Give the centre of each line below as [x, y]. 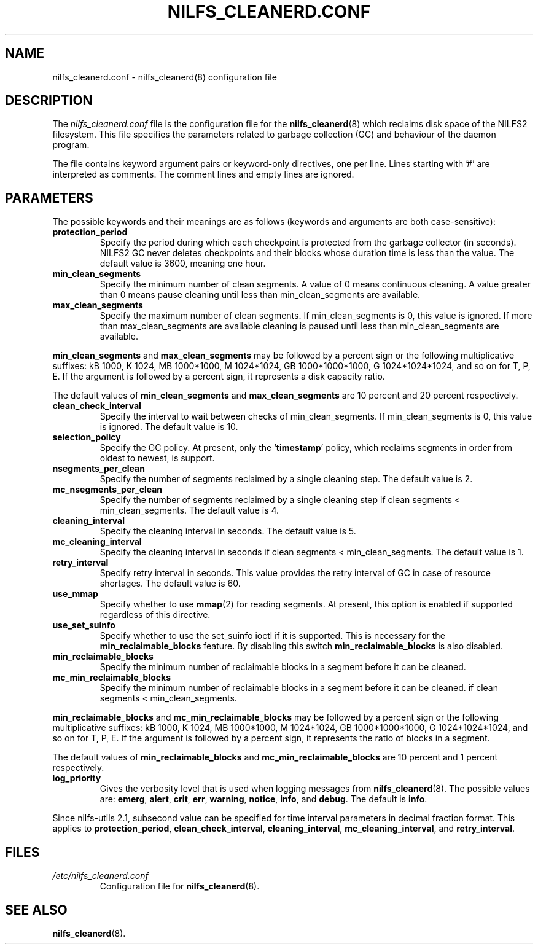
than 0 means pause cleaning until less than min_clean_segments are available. [260, 295]
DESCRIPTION [49, 101]
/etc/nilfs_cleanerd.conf [100, 876]
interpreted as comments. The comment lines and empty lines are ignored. [203, 174]
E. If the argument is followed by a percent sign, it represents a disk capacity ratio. [219, 377]
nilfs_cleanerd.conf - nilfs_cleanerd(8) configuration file [165, 77]
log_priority [77, 778]
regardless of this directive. [155, 615]
